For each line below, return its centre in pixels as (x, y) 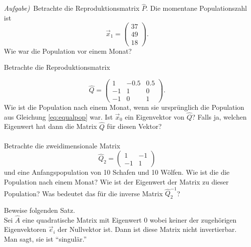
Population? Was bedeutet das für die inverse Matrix (83, 193)
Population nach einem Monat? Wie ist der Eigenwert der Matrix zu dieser (116, 181)
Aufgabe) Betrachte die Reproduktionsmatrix (72, 8)
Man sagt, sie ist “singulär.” (46, 239)
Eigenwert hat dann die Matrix (51, 126)
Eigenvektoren (25, 229)
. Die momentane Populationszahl (196, 8)
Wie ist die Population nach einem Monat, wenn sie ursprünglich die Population (124, 107)
